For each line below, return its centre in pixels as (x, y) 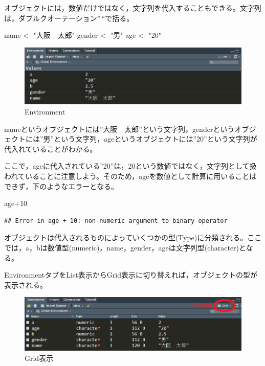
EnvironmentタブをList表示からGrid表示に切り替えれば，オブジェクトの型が (131, 275)
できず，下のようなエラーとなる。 (61, 186)
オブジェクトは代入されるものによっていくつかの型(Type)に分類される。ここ (133, 237)
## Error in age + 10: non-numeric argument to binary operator (116, 221)
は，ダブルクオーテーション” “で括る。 (69, 18)
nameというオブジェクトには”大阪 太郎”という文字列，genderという (119, 129)
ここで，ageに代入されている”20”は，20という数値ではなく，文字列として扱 (130, 166)
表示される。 (26, 284)
